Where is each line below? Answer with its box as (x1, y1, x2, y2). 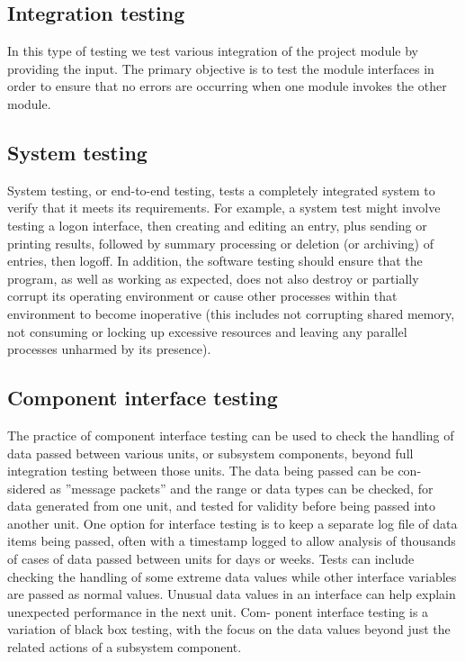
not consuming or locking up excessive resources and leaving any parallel (7, 322, 407, 340)
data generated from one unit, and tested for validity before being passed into (7, 496, 436, 515)
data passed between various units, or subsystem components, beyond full (7, 443, 414, 462)
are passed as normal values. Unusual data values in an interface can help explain (7, 585, 456, 603)
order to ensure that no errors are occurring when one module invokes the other (7, 77, 447, 95)
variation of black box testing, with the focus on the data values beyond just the (7, 620, 451, 639)
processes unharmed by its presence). (7, 340, 211, 358)
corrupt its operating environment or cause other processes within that (7, 286, 398, 305)
